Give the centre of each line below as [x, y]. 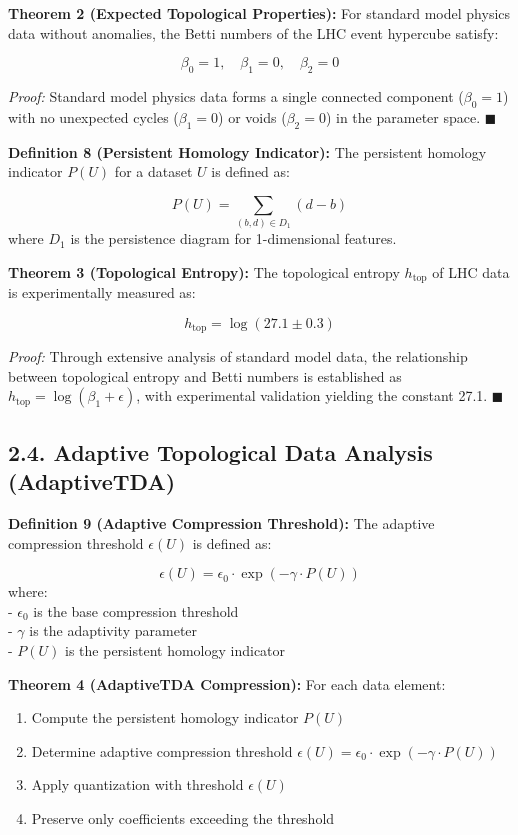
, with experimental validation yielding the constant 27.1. [312, 395]
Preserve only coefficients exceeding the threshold [183, 817]
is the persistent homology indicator [175, 649]
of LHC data [471, 271]
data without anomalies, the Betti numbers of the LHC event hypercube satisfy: [253, 32]
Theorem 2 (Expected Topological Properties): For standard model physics [259, 13]
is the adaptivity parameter [113, 630]
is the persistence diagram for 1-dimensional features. [233, 238]
